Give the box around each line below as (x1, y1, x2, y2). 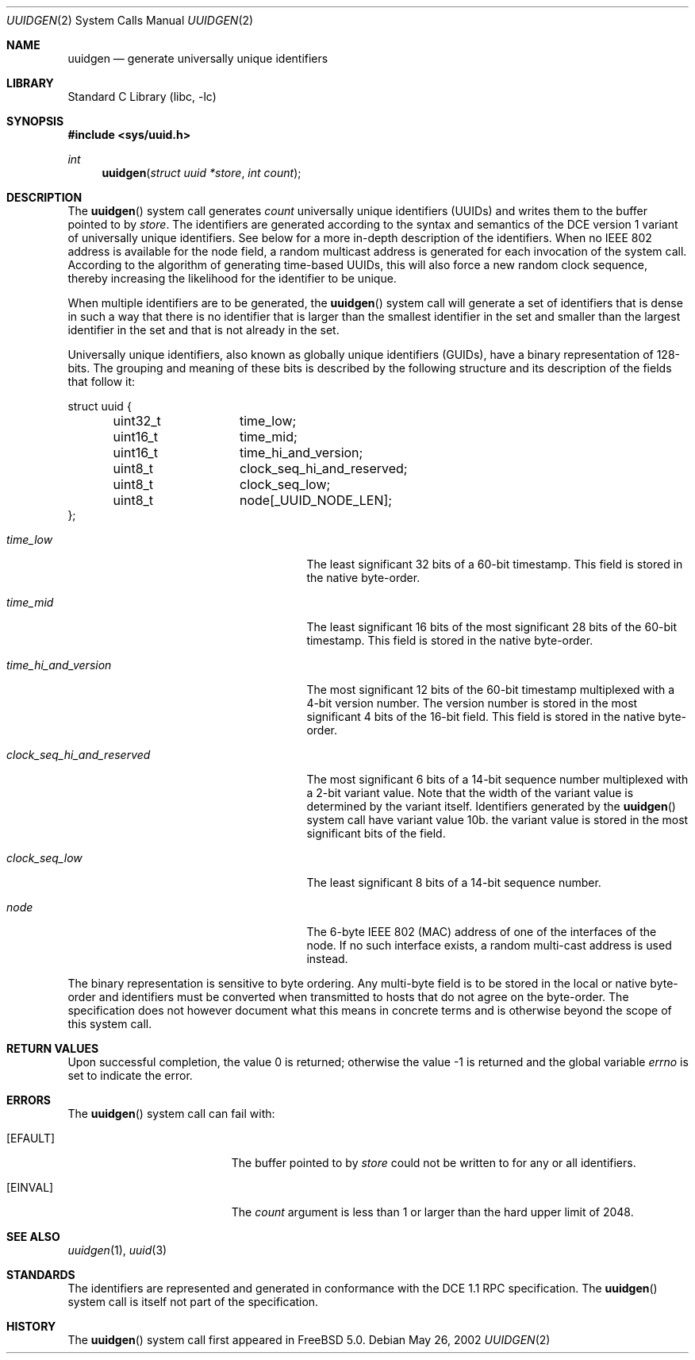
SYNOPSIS (6, 114, 64, 128)
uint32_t (113, 413, 161, 429)
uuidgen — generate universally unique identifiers (67, 52, 328, 65)
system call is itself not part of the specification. (67, 1295, 319, 1308)
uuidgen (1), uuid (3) (67, 1243, 167, 1257)
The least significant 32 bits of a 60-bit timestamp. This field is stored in (306, 557, 683, 571)
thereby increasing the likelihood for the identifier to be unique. (67, 272, 397, 285)
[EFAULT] (6, 1131, 56, 1145)
